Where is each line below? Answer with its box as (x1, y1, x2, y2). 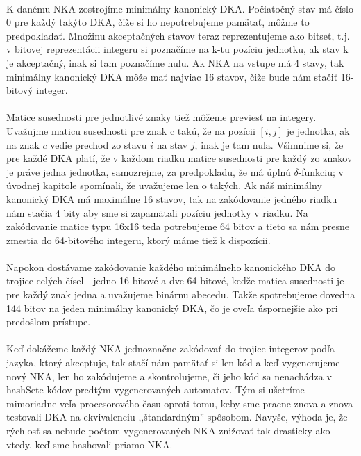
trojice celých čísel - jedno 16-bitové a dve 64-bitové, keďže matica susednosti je (6, 273, 344, 288)
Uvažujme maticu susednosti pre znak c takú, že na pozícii (6, 123, 255, 138)
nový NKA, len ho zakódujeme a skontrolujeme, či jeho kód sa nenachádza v (6, 368, 332, 383)
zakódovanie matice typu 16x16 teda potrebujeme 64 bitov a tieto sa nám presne (6, 219, 350, 234)
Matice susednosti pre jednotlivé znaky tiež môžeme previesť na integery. (6, 110, 317, 124)
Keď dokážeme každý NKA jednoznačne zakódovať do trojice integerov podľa (6, 341, 335, 356)
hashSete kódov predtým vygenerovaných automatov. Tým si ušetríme (6, 382, 305, 397)
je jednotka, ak (286, 123, 350, 138)
